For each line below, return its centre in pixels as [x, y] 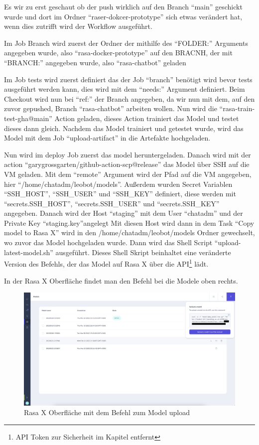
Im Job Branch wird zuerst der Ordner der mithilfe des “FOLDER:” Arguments [126, 43]
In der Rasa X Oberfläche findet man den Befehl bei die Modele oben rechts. [121, 280]
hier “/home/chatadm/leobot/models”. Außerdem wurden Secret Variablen [118, 184]
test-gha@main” [28, 118]
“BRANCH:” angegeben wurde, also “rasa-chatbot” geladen [95, 62]
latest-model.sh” [29, 252]
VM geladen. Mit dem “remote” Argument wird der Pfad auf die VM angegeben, [128, 174]
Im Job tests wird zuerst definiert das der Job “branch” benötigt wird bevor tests [128, 79]
